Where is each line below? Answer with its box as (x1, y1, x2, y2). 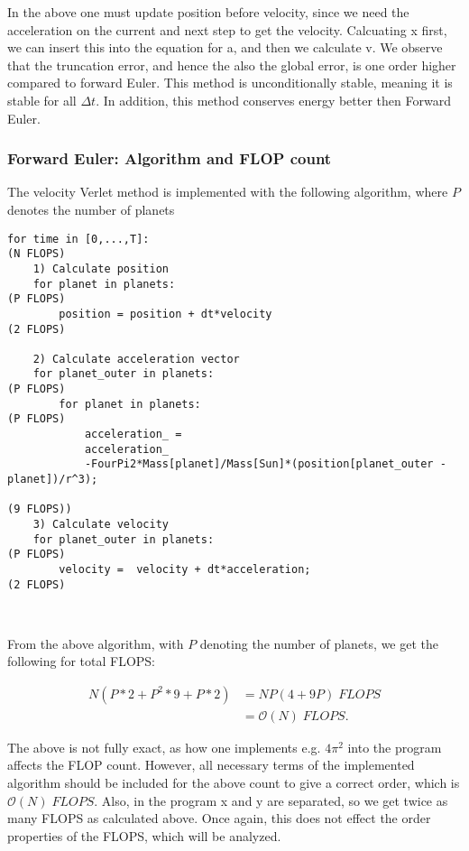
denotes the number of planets (7, 199, 175, 218)
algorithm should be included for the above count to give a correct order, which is (7, 773, 460, 792)
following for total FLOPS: (7, 652, 155, 671)
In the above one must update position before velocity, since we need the (7, 3, 409, 21)
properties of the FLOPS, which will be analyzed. (7, 826, 281, 845)
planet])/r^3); (7, 473, 98, 486)
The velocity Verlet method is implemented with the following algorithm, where (7, 182, 448, 201)
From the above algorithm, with (7, 634, 184, 652)
